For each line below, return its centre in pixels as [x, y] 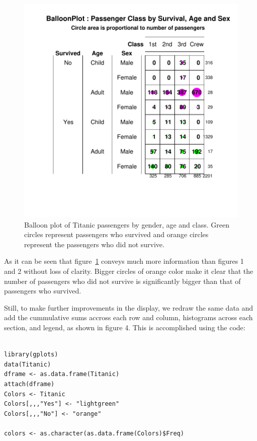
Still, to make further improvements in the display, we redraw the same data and [129, 307]
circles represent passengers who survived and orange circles [116, 234]
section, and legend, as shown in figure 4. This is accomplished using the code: [125, 327]
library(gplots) [31, 355]
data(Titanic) [28, 364]
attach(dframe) [29, 384]
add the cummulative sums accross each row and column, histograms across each [128, 317]
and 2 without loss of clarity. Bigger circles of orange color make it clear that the [129, 271]
